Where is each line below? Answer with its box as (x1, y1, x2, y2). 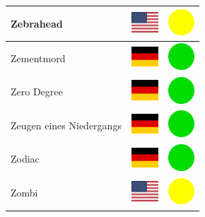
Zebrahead (11, 16, 63, 30)
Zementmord (11, 50, 66, 65)
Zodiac (11, 151, 40, 166)
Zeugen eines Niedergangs (11, 117, 122, 132)
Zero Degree (11, 84, 63, 99)
